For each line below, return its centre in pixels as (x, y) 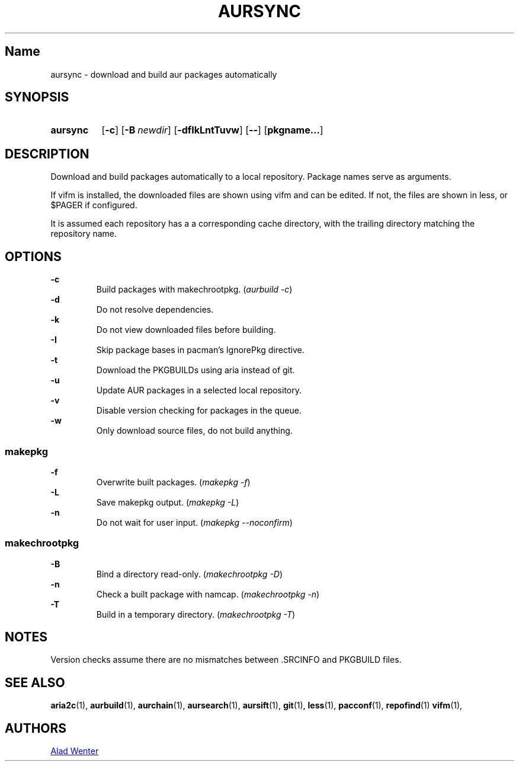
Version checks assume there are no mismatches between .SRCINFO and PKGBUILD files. (226, 660)
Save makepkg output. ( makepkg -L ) (168, 502)
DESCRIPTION (47, 154)
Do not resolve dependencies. (155, 310)
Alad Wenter (75, 751)
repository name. (84, 234)
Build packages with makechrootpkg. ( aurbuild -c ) (194, 290)
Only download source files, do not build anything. (194, 431)
